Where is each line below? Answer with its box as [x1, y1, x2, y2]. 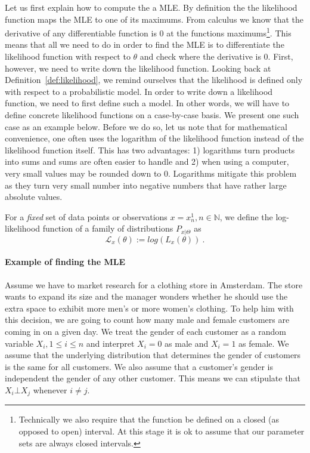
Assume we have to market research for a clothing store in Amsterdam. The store [5, 278, 303, 291]
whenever [33, 383, 67, 396]
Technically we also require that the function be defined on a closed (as [18, 413, 280, 426]
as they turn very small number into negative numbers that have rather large [5, 178, 287, 191]
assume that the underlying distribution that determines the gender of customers [5, 349, 301, 361]
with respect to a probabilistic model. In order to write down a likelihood [5, 85, 273, 97]
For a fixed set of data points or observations [5, 210, 168, 223]
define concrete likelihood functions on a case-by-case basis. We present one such [5, 109, 299, 121]
